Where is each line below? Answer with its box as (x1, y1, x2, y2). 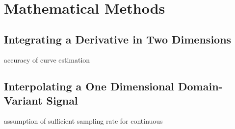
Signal (46, 92, 78, 107)
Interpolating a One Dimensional (4, 78, 174, 93)
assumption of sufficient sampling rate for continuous (4, 115, 163, 126)
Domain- (178, 78, 223, 93)
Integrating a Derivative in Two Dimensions (4, 31, 232, 46)
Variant (4, 92, 43, 107)
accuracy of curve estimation (4, 54, 90, 64)
